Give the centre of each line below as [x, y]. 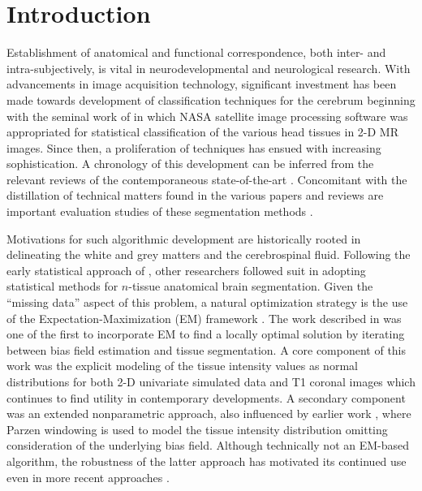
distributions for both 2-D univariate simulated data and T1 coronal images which [211, 381]
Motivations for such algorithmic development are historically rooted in [184, 238]
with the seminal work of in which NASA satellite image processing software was [207, 116]
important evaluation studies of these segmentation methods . [160, 211]
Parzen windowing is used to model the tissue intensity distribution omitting [197, 429]
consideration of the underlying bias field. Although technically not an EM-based [208, 445]
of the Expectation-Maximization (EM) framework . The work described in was [204, 318]
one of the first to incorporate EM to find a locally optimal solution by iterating [206, 334]
